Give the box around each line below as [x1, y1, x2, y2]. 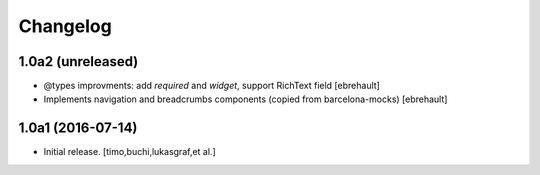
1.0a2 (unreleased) [18, 53, 139, 70]
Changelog [18, 15, 112, 37]
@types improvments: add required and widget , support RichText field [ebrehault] [43, 80, 380, 92]
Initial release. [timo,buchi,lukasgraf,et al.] [43, 146, 216, 158]
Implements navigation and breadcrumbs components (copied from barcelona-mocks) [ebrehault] [43, 93, 448, 105]
